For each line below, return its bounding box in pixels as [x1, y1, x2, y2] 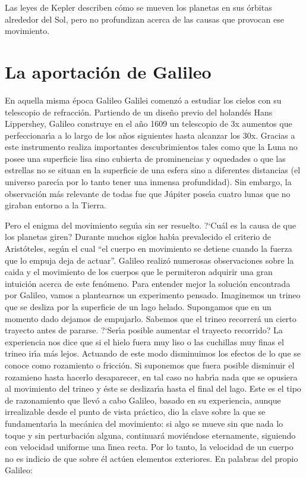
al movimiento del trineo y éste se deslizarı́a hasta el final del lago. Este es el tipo [5, 382, 301, 395]
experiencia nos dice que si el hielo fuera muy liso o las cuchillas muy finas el [5, 335, 284, 348]
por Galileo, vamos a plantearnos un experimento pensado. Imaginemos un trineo [5, 289, 301, 301]
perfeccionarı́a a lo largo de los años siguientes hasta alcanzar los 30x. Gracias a [5, 129, 295, 141]
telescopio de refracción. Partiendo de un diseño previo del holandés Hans [5, 105, 273, 118]
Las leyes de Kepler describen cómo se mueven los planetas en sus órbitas [5, 1, 272, 13]
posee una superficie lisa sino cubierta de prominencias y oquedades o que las [5, 152, 286, 164]
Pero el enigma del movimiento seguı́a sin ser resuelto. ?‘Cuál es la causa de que [5, 218, 296, 231]
